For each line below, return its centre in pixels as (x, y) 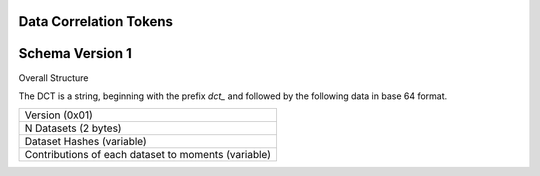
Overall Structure (53, 77)
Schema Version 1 (75, 53)
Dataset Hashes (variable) (85, 142)
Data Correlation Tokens (96, 21)
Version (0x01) (59, 115)
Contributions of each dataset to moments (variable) (148, 155)
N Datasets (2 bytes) (73, 128)
